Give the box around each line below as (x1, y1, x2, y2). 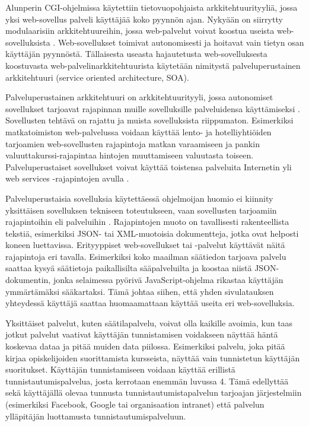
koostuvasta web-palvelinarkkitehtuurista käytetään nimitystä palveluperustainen (5, 59, 301, 71)
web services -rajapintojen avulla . (5, 172, 129, 185)
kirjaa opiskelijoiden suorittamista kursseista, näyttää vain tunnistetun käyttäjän (5, 351, 300, 364)
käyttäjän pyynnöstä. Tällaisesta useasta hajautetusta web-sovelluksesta (5, 47, 267, 60)
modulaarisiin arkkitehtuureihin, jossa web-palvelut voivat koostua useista (5, 24, 275, 37)
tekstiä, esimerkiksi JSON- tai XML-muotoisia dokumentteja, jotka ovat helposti (5, 227, 299, 239)
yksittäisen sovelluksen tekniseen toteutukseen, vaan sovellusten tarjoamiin (5, 204, 277, 216)
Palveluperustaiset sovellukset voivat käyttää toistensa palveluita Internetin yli (5, 160, 292, 173)
